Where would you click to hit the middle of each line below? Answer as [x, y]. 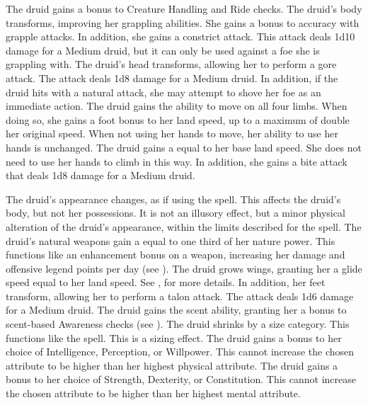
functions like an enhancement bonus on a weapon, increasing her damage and [176, 255]
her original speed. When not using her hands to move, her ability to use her [172, 133]
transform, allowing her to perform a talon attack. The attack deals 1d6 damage [180, 296]
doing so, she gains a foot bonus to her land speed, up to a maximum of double [178, 119]
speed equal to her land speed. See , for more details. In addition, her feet [166, 282]
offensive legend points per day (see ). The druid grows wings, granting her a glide [184, 268]
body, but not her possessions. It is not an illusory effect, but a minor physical [176, 213]
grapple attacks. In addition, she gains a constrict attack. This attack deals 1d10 [180, 36]
